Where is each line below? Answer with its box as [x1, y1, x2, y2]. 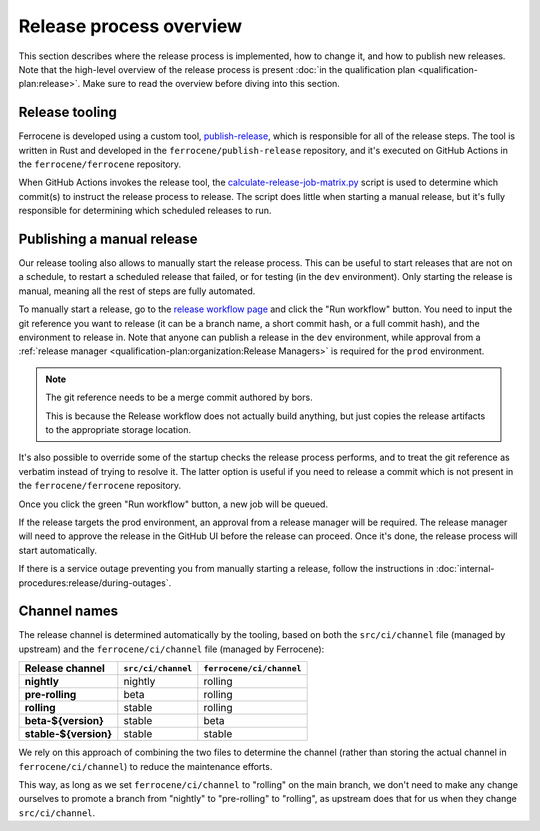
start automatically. [18, 544, 98, 556]
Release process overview [18, 15, 243, 37]
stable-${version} [24, 727, 113, 741]
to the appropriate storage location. [45, 424, 192, 435]
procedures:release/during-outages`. [18, 576, 172, 589]
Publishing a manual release [18, 231, 199, 247]
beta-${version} [24, 714, 104, 728]
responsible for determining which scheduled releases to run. [18, 205, 272, 217]
